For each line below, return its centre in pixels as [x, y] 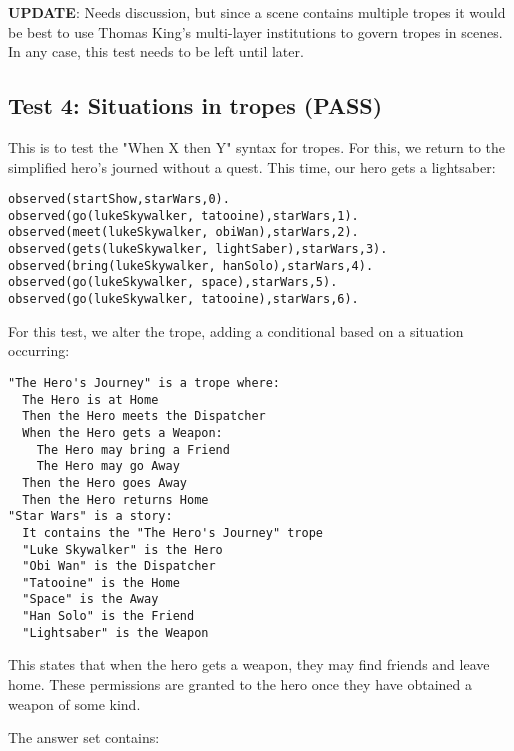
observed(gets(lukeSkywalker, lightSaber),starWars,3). [198, 249]
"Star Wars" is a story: [90, 516]
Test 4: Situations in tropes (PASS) [195, 105]
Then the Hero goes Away [104, 482]
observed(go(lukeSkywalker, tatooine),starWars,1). [183, 215]
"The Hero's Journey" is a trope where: [144, 382]
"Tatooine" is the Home [101, 582]
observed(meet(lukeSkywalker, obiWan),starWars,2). [183, 232]
